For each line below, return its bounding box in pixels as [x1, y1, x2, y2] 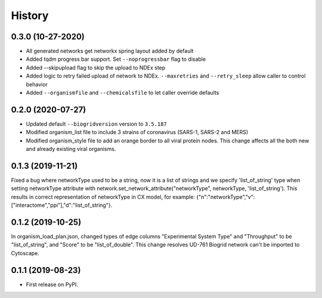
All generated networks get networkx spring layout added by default [26, 48, 194, 55]
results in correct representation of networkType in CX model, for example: [11, 193, 195, 200]
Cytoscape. [11, 249, 40, 256]
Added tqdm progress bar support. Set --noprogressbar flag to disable [26, 55, 206, 63]
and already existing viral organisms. [26, 145, 116, 153]
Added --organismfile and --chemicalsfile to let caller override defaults [26, 89, 219, 97]
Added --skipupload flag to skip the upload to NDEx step [26, 64, 166, 71]
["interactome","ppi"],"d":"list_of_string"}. [11, 201, 113, 209]
